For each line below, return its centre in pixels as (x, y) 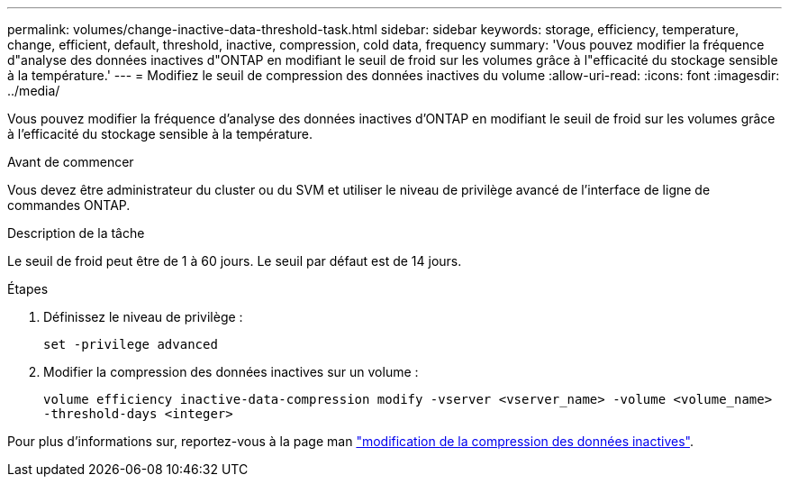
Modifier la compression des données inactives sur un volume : (231, 372)
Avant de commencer (71, 162)
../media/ (34, 91)
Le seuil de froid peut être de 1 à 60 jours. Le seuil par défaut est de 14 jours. (235, 261)
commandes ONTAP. (69, 205)
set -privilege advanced (131, 344)
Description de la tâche (76, 233)
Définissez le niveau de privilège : (143, 317)
